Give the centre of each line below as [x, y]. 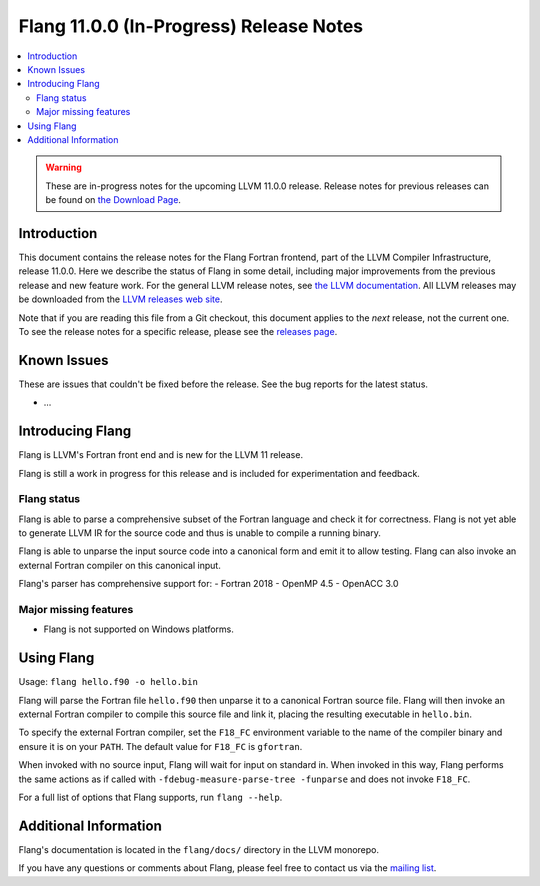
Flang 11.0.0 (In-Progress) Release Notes [191, 26]
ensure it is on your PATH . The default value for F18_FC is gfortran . [160, 746]
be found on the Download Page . [113, 200]
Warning [63, 167]
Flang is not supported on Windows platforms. [138, 629]
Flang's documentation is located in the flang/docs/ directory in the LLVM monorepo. [199, 849]
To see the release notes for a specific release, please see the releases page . [178, 331]
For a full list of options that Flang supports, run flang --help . [150, 797]
